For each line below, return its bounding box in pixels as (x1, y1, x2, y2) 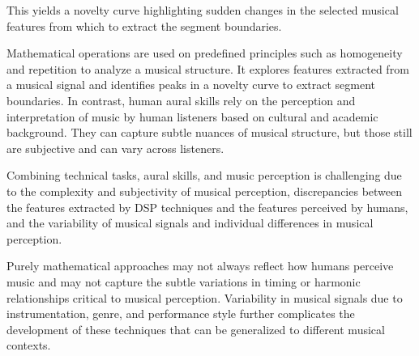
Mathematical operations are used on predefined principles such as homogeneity (6, 44, 403, 61)
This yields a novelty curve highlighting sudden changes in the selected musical (6, 2, 399, 18)
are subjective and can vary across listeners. (6, 139, 224, 156)
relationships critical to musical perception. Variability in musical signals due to (6, 289, 403, 306)
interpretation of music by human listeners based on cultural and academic (6, 108, 378, 125)
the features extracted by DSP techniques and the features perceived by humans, (6, 198, 408, 215)
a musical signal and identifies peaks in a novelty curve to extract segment (6, 76, 376, 93)
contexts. (6, 337, 51, 354)
